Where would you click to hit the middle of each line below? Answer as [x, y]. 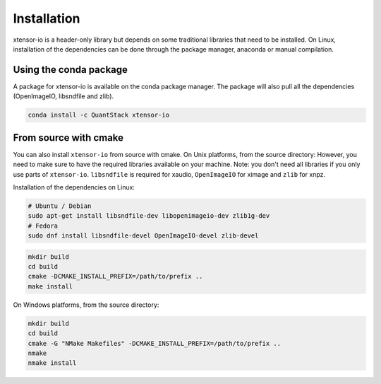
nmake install [52, 363]
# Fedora [43, 226]
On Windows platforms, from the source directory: [86, 305]
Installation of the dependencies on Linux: [74, 187]
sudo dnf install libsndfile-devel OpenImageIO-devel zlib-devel [143, 236]
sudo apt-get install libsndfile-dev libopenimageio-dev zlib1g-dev [149, 216]
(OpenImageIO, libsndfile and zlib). [64, 96]
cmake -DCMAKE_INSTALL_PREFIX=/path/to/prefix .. [115, 277]
